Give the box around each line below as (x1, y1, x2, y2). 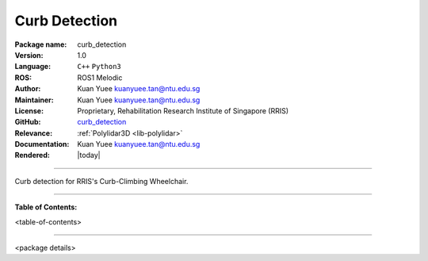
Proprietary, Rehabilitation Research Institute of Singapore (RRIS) (77, 106, 289, 115)
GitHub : (14, 117, 41, 127)
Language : (14, 62, 52, 71)
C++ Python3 (77, 62, 122, 71)
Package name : (14, 40, 67, 49)
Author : (14, 84, 41, 94)
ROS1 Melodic (77, 72, 123, 83)
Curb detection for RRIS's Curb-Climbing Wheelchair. (14, 176, 189, 186)
